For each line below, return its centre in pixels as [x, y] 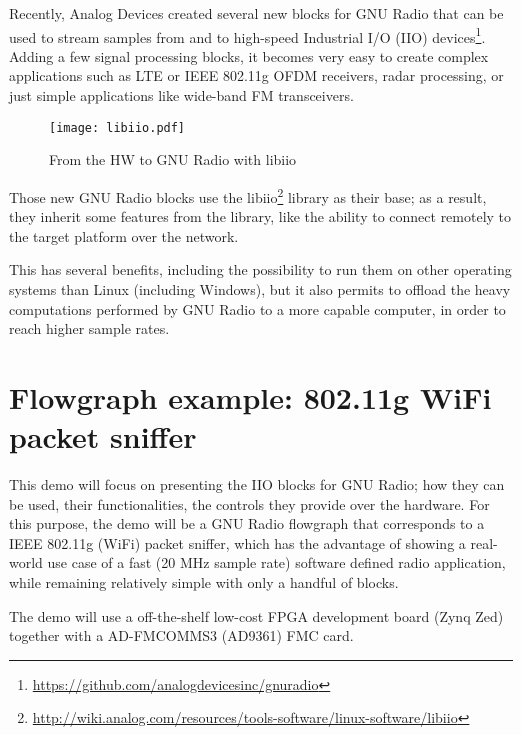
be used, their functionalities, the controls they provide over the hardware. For [249, 503]
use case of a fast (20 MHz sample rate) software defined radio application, [276, 562]
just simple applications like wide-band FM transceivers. [181, 95]
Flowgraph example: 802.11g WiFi [250, 396]
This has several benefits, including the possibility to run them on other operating [260, 269]
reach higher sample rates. [89, 328]
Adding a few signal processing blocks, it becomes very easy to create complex [249, 55]
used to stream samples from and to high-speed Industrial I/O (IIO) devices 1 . [247, 35]
